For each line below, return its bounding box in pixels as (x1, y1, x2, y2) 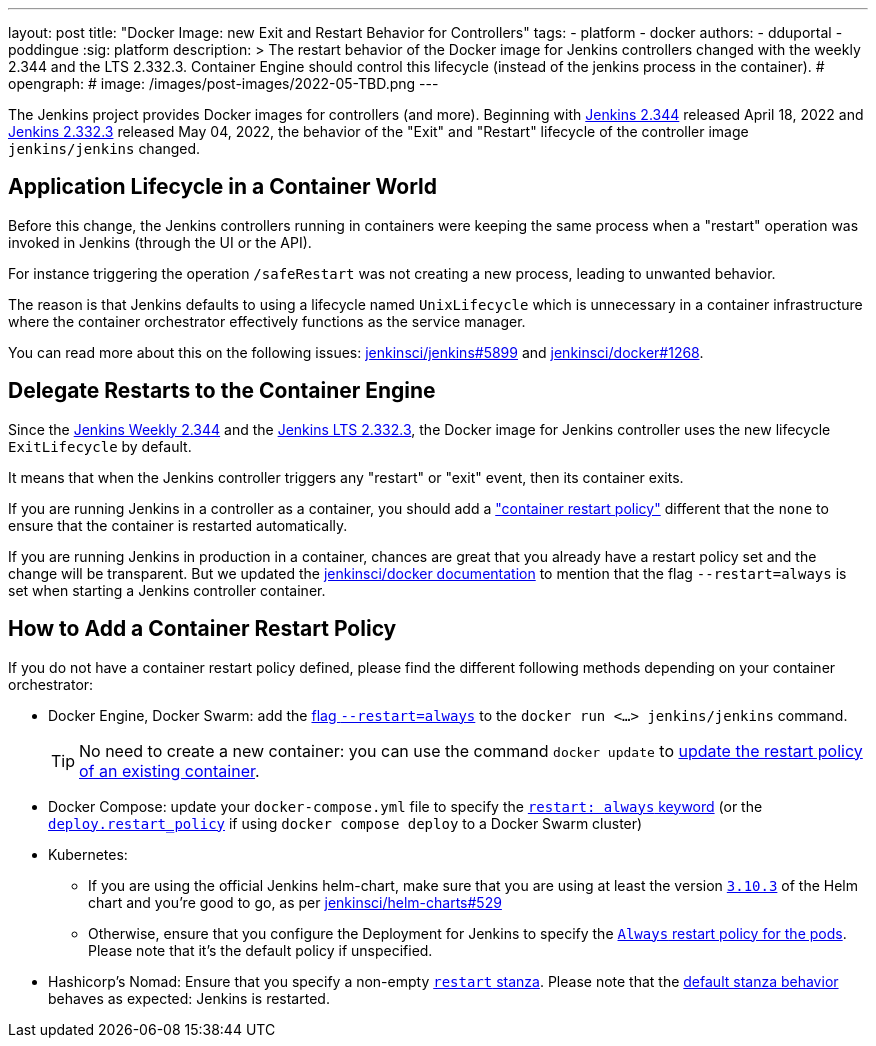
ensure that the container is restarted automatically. (8, 516, 348, 534)
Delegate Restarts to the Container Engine (8, 378, 436, 404)
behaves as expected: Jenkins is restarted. (48, 989, 330, 1007)
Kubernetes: (48, 845, 128, 863)
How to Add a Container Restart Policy (8, 616, 397, 642)
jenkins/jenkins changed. (8, 140, 201, 157)
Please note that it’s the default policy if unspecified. (88, 941, 433, 959)
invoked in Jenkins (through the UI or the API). (8, 233, 312, 251)
